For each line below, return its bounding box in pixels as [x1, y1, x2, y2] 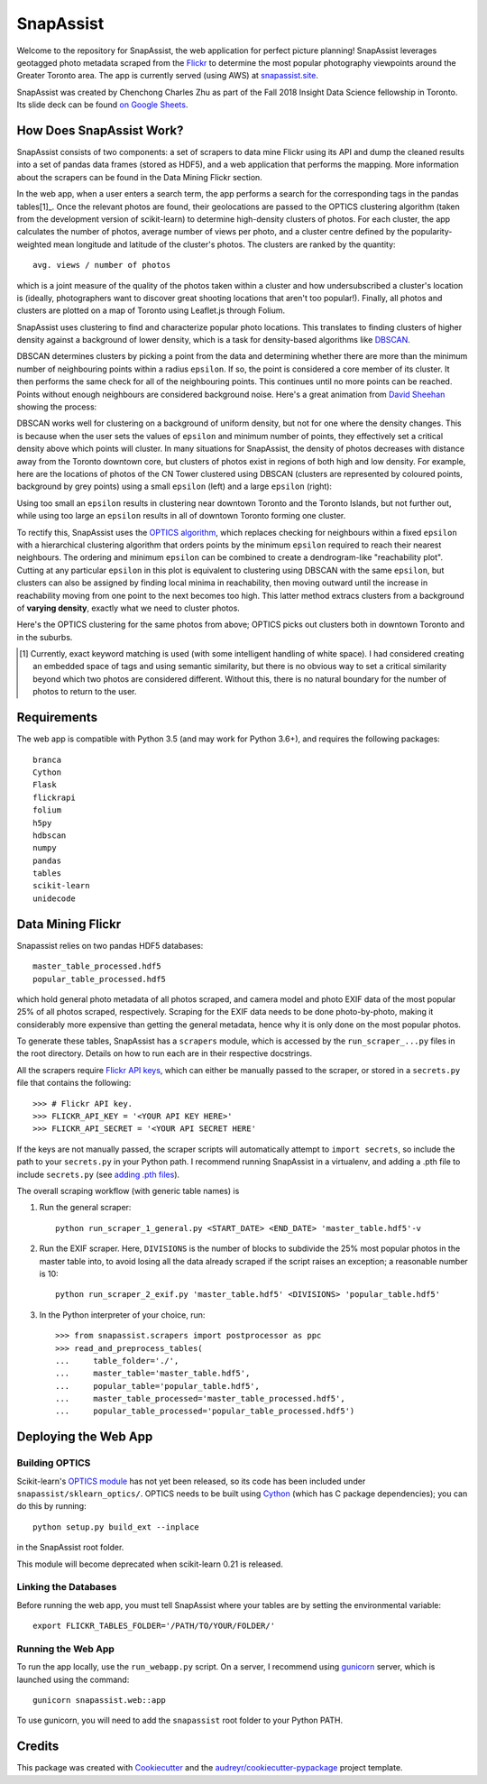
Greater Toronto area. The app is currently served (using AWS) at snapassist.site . [16, 70, 319, 81]
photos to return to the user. [32, 686, 137, 697]
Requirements [16, 710, 98, 725]
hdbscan [32, 830, 67, 841]
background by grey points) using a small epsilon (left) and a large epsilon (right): [16, 481, 333, 492]
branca [32, 754, 62, 765]
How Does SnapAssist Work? [16, 123, 184, 138]
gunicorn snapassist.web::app [32, 1696, 167, 1706]
